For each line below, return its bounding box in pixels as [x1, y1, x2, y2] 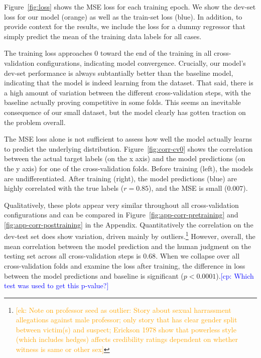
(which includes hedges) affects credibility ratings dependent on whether [16, 334, 238, 344]
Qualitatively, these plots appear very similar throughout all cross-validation [4, 199, 239, 210]
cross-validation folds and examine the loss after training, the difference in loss [4, 260, 245, 271]
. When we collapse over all [156, 251, 240, 261]
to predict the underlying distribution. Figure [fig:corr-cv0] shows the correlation [4, 143, 253, 154]
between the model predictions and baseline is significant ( [4, 270, 184, 281]
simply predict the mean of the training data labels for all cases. [4, 31, 202, 41]
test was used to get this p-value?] [4, 280, 109, 291]
